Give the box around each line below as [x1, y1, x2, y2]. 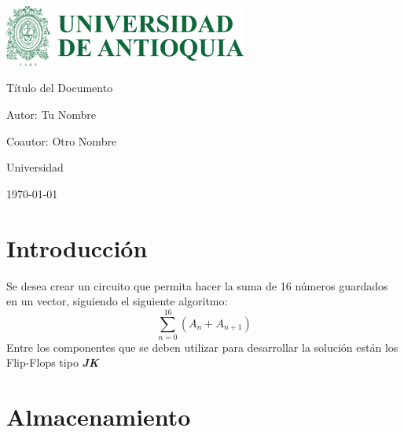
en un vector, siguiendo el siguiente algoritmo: [6, 293, 228, 309]
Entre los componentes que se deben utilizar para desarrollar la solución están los [6, 338, 398, 355]
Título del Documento [6, 79, 113, 96]
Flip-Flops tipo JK [6, 354, 99, 371]
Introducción [6, 231, 148, 264]
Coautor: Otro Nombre [6, 132, 117, 149]
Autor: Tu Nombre [6, 106, 97, 123]
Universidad [6, 159, 64, 175]
